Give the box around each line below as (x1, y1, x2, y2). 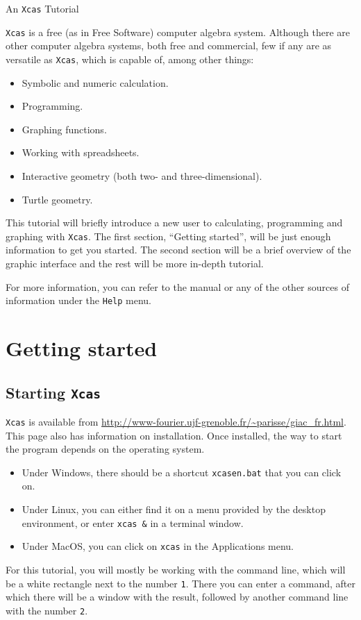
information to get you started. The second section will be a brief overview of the (6, 242, 351, 257)
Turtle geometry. (22, 192, 93, 206)
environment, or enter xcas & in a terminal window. (22, 515, 244, 530)
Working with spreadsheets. (22, 145, 140, 160)
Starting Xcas (6, 381, 101, 403)
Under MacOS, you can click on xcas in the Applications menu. (22, 539, 294, 553)
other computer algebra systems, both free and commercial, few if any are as (6, 38, 332, 53)
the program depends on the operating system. (6, 442, 205, 456)
